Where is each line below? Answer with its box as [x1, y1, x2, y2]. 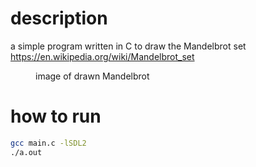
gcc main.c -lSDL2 [10, 138, 87, 148]
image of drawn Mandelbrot [35, 70, 150, 82]
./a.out [10, 147, 43, 157]
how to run [10, 105, 102, 128]
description [10, 7, 108, 30]
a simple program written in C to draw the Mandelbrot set [10, 40, 247, 52]
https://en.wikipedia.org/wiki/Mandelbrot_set [10, 50, 195, 62]
